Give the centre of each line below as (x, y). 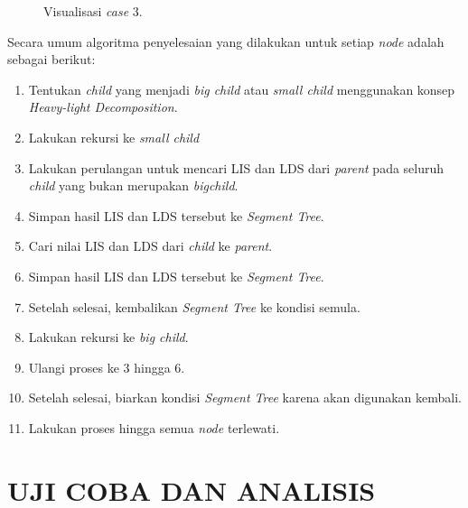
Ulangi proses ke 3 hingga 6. (107, 367)
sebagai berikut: (51, 59)
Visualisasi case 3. (93, 11)
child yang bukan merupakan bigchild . (133, 185)
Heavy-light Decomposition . (103, 107)
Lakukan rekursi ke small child (114, 137)
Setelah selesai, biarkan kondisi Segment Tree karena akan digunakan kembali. (245, 397)
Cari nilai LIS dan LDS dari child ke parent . (150, 246)
